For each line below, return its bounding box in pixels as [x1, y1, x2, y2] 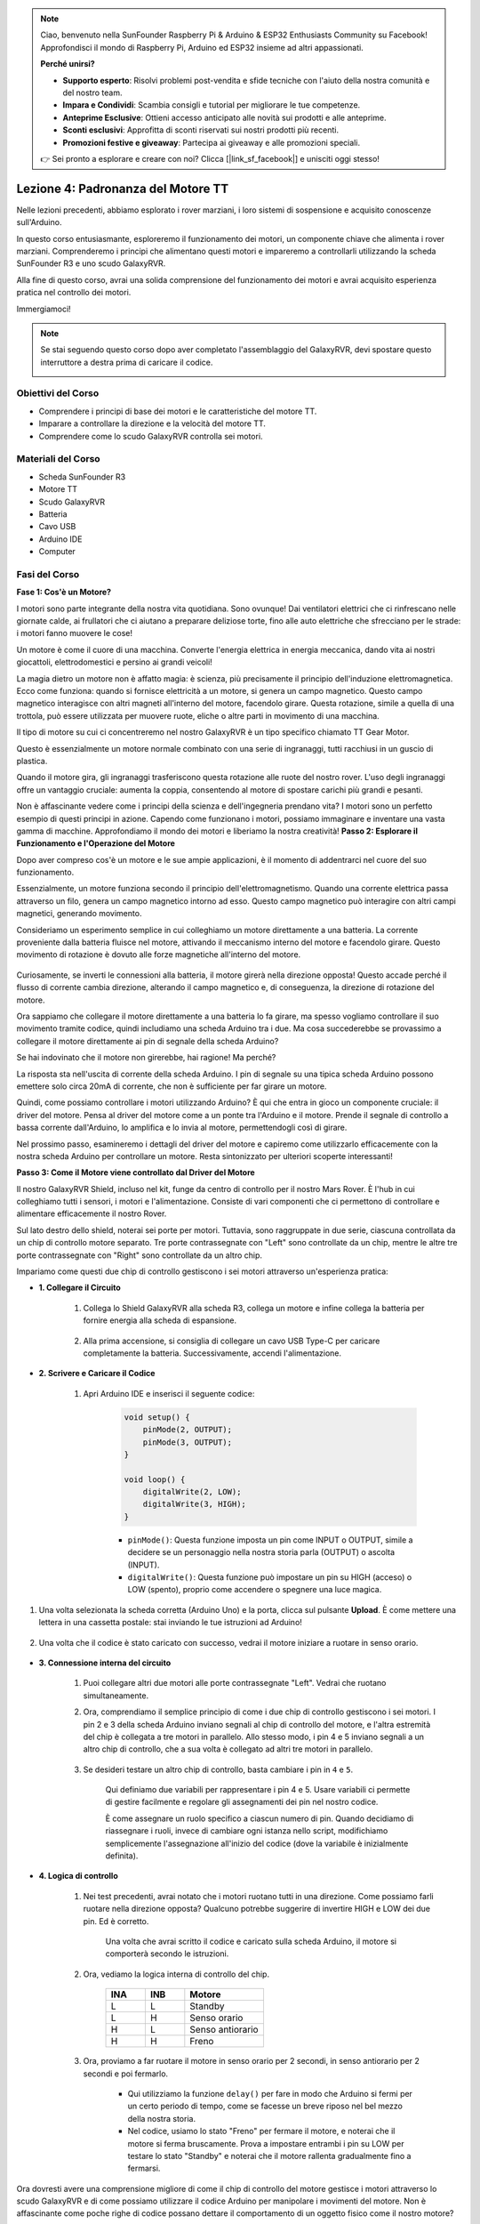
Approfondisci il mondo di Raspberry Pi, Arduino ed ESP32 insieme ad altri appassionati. [40, 42, 364, 52]
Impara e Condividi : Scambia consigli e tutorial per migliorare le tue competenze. [62, 100, 361, 110]
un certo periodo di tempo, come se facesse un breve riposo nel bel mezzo [127, 2100, 404, 2112]
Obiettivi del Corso [16, 387, 100, 399]
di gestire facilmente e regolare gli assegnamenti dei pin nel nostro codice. [105, 1797, 379, 1808]
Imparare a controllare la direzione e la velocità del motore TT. [38, 418, 267, 429]
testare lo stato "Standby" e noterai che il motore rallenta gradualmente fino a [127, 2150, 412, 2161]
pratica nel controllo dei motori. [16, 287, 132, 298]
